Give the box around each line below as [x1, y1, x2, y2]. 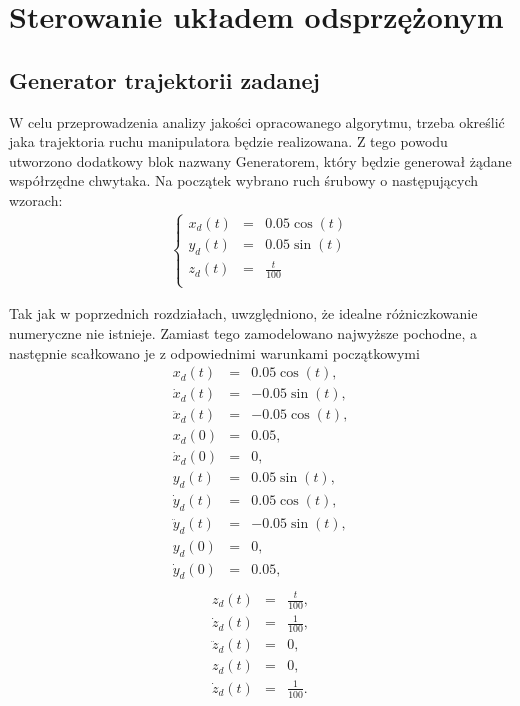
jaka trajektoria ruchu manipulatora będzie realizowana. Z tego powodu [9, 131, 448, 152]
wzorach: [9, 189, 63, 210]
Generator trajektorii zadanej [9, 64, 320, 95]
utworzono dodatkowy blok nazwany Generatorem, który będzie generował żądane [9, 150, 512, 171]
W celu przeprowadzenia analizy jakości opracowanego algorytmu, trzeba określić [9, 111, 505, 132]
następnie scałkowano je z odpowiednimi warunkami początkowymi [9, 342, 420, 363]
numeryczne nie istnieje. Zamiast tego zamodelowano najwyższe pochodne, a [9, 322, 478, 343]
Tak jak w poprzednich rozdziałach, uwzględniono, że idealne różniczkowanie [9, 303, 478, 324]
